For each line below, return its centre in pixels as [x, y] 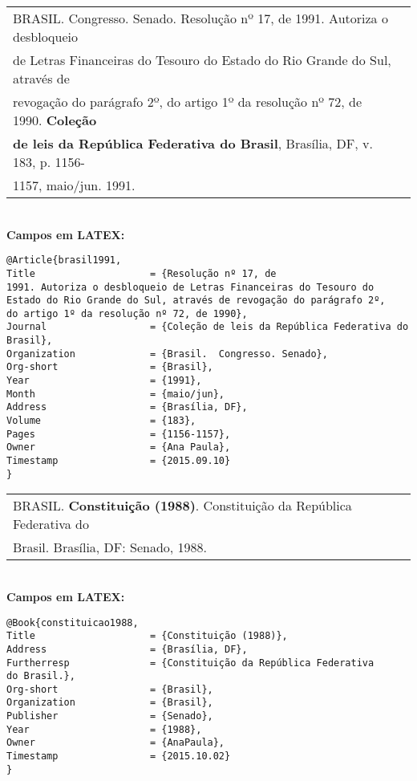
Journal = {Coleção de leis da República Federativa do [208, 327]
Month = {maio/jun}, [116, 394]
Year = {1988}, [104, 729]
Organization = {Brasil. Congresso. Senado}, [167, 354]
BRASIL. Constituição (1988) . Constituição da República [182, 506]
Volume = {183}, [101, 421]
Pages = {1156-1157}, [119, 434]
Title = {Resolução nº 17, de [142, 273]
